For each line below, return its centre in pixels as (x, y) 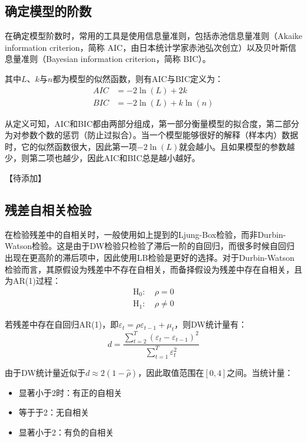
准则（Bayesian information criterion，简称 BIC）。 (116, 59)
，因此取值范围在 (171, 372)
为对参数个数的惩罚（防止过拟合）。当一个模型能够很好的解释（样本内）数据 (151, 135)
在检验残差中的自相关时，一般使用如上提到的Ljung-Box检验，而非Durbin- (146, 234)
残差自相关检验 (48, 209)
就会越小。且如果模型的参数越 (237, 146)
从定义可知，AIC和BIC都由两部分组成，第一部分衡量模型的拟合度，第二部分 (152, 123)
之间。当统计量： (260, 372)
